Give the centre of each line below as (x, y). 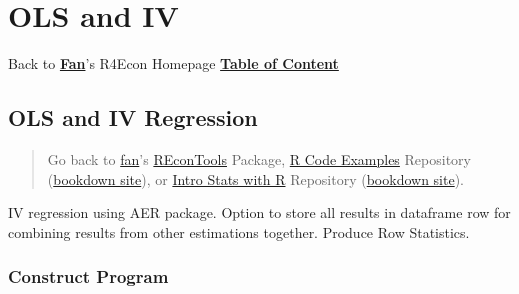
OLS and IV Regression (133, 117)
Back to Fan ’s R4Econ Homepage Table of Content (173, 63)
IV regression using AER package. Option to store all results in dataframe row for (259, 212)
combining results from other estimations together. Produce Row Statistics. (239, 231)
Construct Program (88, 276)
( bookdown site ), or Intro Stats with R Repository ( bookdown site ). (256, 178)
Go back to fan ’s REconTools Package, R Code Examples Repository (259, 158)
